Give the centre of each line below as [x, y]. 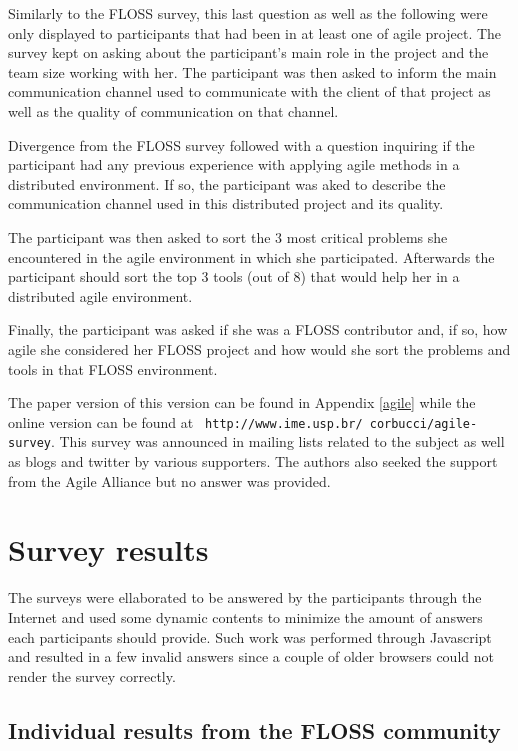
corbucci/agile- [423, 423]
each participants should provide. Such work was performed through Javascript [250, 636]
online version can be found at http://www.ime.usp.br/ [185, 421]
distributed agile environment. [100, 295]
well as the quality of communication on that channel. [173, 110]
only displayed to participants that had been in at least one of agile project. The [255, 32]
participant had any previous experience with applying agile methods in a [234, 164]
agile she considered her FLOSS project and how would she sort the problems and [259, 348]
